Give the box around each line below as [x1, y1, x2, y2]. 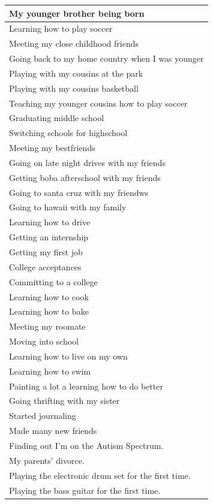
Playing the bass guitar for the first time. [9, 484, 161, 496]
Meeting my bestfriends [9, 141, 95, 154]
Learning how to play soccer [9, 22, 113, 35]
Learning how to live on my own [9, 349, 128, 362]
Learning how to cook [9, 290, 89, 303]
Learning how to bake [9, 305, 89, 318]
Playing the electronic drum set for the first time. [9, 469, 191, 481]
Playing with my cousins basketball [9, 82, 139, 94]
